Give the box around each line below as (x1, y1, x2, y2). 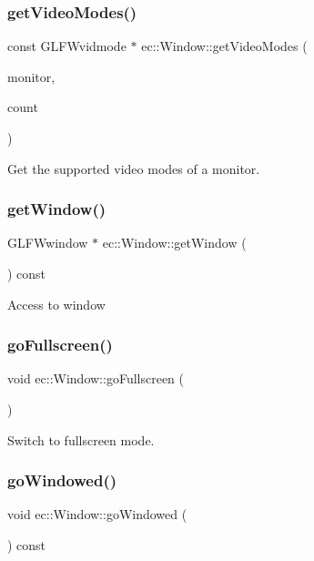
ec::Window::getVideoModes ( (141, 36, 308, 56)
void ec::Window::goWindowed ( (7, 505, 187, 524)
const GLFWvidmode (7, 36, 127, 56)
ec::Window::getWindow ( (102, 233, 247, 252)
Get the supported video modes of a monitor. (7, 158, 260, 178)
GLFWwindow (7, 233, 88, 252)
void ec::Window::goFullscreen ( (7, 369, 184, 388)
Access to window (7, 294, 106, 313)
